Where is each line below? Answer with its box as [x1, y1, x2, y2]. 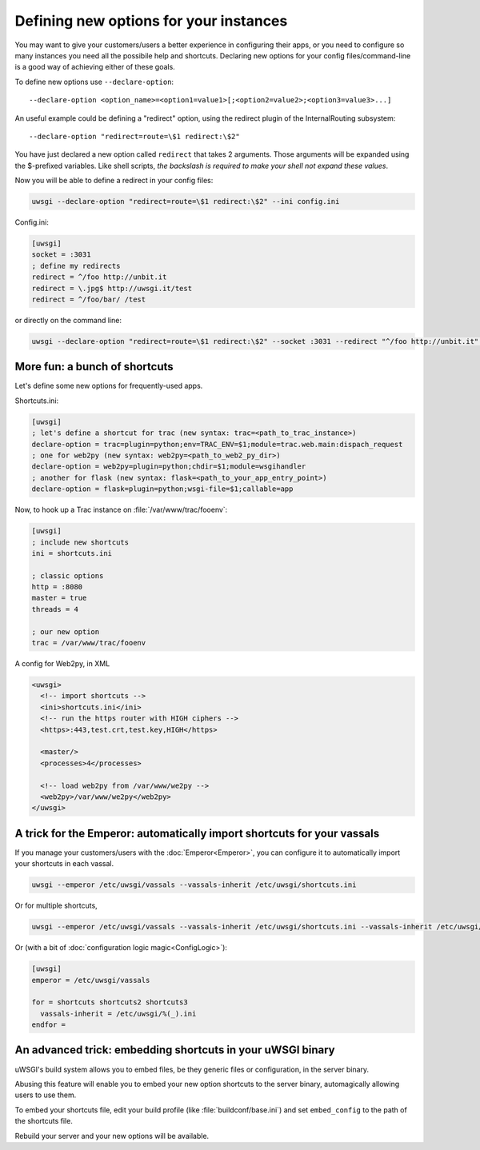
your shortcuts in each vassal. [14, 859, 114, 868]
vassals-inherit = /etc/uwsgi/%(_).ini [40, 1008, 197, 1018]
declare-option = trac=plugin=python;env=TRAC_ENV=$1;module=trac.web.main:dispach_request [31, 440, 403, 449]
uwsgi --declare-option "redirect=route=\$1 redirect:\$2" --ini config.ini [31, 197, 340, 206]
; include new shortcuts [31, 537, 130, 547]
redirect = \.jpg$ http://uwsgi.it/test [31, 284, 192, 293]
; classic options [31, 571, 104, 580]
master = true [31, 593, 87, 603]
